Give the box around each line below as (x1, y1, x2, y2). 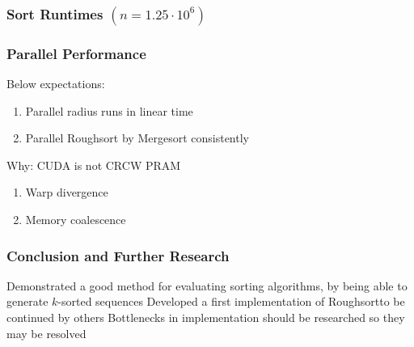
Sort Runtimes (6, 3, 103, 23)
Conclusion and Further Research (6, 245, 230, 265)
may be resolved (6, 324, 87, 341)
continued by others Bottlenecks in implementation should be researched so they (6, 309, 405, 326)
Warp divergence (25, 184, 108, 201)
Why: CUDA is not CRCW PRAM (6, 156, 181, 173)
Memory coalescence (25, 211, 126, 228)
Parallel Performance (6, 43, 146, 63)
